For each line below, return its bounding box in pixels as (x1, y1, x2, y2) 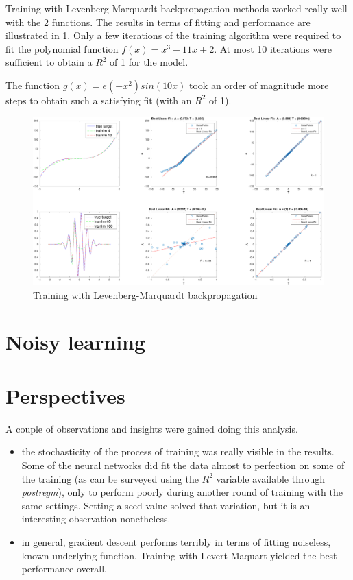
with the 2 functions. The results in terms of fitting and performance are (5, 14, 311, 29)
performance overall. (21, 561, 107, 576)
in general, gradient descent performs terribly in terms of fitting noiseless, (21, 534, 331, 548)
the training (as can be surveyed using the (21, 471, 199, 485)
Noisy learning (5, 328, 146, 356)
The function (5, 77, 60, 92)
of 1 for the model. (110, 55, 188, 69)
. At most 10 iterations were (214, 41, 332, 56)
